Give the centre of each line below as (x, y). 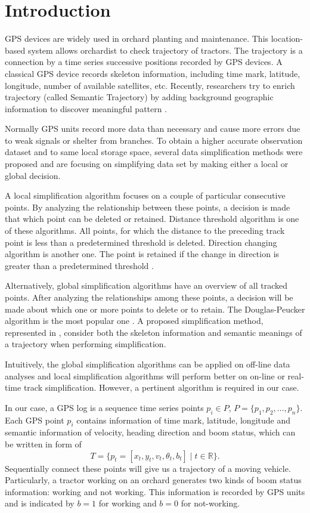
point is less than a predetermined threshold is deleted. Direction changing (141, 242)
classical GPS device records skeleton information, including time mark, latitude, (153, 73)
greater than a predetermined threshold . (79, 265)
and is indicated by (40, 503)
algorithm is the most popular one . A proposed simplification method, (134, 321)
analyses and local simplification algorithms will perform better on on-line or (145, 376)
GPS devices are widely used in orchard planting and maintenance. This (137, 38)
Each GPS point (35, 420)
